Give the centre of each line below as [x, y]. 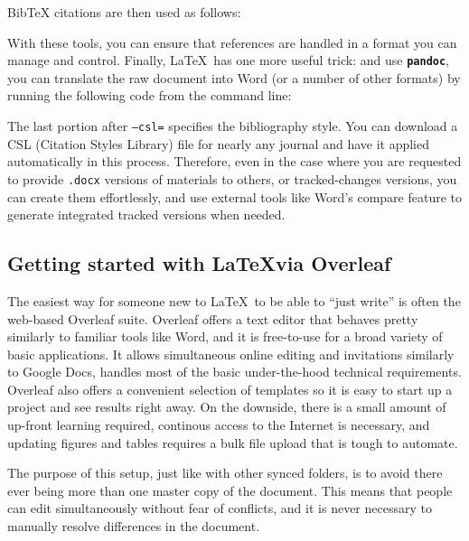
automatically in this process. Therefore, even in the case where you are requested [234, 161]
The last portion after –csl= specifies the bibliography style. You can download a [233, 126]
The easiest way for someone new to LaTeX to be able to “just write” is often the [234, 300]
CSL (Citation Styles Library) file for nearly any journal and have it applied [219, 143]
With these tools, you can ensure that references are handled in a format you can [232, 42]
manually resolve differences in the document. [134, 526]
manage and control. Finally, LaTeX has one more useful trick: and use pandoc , [229, 60]
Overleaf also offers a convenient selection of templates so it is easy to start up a [230, 389]
